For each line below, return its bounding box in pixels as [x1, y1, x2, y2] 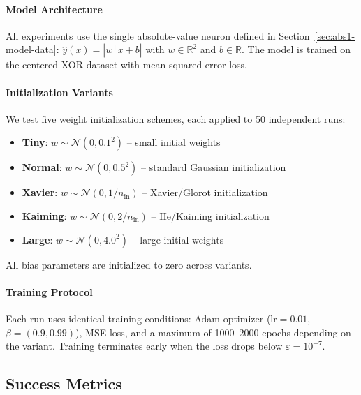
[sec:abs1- [314, 28, 355, 43]
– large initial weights [131, 232, 224, 246]
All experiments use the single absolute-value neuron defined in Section [6, 28, 310, 43]
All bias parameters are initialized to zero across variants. [6, 257, 252, 271]
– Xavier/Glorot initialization [142, 185, 268, 200]
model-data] [6, 42, 57, 57]
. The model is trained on [242, 42, 351, 57]
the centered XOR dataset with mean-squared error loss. [6, 57, 247, 72]
